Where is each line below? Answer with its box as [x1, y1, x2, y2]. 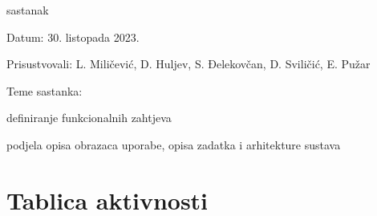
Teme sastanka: [6, 82, 83, 99]
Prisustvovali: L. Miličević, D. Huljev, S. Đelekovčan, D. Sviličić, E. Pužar [6, 55, 371, 72]
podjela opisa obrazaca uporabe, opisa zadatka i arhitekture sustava [6, 136, 341, 153]
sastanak [6, 2, 49, 18]
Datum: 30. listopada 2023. [6, 28, 140, 45]
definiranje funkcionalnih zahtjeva [6, 109, 172, 126]
